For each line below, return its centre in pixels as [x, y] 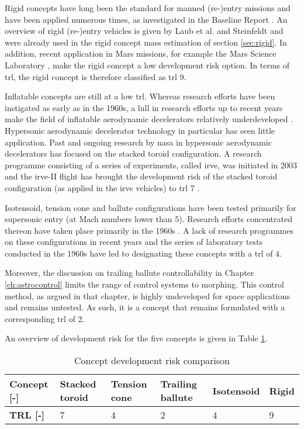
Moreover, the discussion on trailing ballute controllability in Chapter [129, 273]
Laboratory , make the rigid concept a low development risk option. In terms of [147, 65]
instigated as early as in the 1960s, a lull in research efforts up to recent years [144, 107]
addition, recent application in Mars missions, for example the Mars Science [141, 53]
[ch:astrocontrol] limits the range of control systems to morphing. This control [144, 284]
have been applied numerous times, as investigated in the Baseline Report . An [146, 19]
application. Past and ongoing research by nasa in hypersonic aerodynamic [138, 142]
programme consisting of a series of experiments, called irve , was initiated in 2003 [151, 165]
